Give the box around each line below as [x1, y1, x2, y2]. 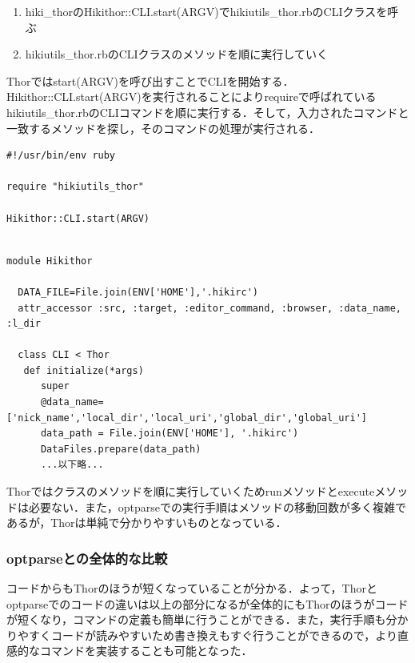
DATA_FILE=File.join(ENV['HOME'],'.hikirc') [18, 286, 258, 298]
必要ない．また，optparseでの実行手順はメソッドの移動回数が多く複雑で [28, 498, 406, 515]
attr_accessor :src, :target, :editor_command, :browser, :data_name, [18, 302, 401, 314]
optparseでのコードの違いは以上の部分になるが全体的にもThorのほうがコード [6, 595, 409, 612]
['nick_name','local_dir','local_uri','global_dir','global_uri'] [6, 412, 368, 424]
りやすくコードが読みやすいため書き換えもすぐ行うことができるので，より [6, 626, 397, 643]
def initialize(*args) [23, 364, 144, 376]
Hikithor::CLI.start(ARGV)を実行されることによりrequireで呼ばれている [6, 88, 377, 105]
